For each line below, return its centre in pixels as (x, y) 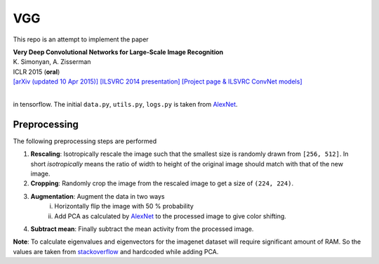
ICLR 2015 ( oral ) (36, 72)
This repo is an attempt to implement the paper (81, 39)
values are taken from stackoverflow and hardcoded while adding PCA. (116, 251)
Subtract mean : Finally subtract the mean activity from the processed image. (142, 229)
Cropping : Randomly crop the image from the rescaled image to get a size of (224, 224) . (162, 183)
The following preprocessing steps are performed (85, 141)
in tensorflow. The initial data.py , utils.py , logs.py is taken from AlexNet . (125, 104)
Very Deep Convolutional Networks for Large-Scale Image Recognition (118, 52)
